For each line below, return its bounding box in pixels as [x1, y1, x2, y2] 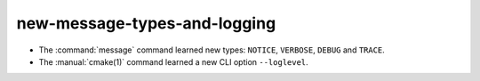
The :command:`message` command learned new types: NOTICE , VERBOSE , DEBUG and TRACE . [38, 45, 386, 55]
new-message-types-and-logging [16, 13, 276, 33]
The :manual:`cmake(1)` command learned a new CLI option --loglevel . [38, 56, 308, 67]
